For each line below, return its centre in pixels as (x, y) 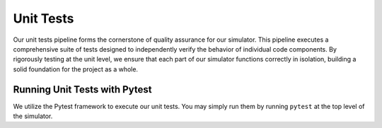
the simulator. (33, 116)
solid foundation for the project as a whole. (75, 69)
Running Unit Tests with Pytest (82, 89)
